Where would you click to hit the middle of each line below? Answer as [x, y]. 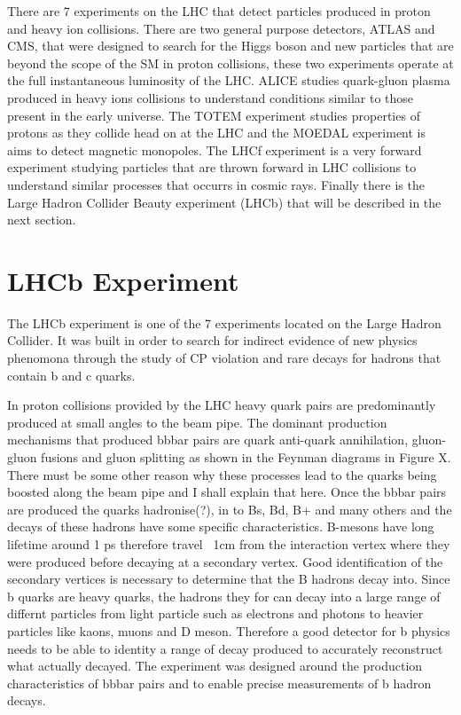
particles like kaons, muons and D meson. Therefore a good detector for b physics [229, 630]
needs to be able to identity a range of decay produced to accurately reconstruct [225, 648]
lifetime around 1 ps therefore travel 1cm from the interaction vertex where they [229, 543]
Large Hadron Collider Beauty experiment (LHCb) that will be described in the [224, 202]
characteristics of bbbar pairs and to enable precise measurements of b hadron [219, 683]
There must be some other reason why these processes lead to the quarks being [222, 474]
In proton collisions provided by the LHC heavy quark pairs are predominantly [222, 405]
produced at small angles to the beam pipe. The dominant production [197, 422]
